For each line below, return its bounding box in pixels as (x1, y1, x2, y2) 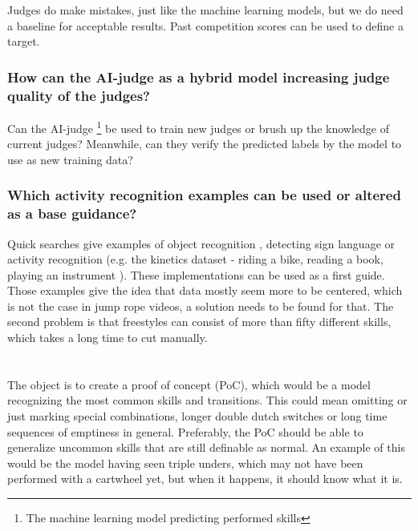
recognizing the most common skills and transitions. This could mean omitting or (7, 392, 408, 408)
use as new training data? (7, 151, 133, 167)
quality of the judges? (7, 85, 151, 105)
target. (7, 33, 40, 50)
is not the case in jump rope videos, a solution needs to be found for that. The (7, 297, 394, 314)
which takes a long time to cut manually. (7, 329, 208, 346)
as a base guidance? (7, 203, 137, 223)
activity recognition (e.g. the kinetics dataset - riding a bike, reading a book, (7, 251, 384, 268)
